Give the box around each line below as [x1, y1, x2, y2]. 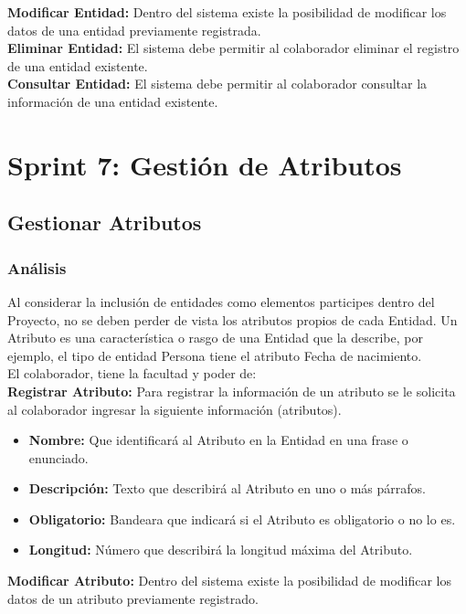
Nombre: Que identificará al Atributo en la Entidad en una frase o [28, 430, 408, 450]
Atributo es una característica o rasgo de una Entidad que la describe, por [7, 328, 423, 347]
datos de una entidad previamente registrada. [7, 20, 261, 39]
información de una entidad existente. [7, 91, 218, 111]
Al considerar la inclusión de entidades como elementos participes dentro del [7, 291, 435, 311]
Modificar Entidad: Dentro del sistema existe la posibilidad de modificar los [7, 3, 447, 21]
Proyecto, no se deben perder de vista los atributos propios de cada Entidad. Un [7, 310, 458, 329]
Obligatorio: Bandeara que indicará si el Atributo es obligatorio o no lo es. [28, 509, 456, 528]
